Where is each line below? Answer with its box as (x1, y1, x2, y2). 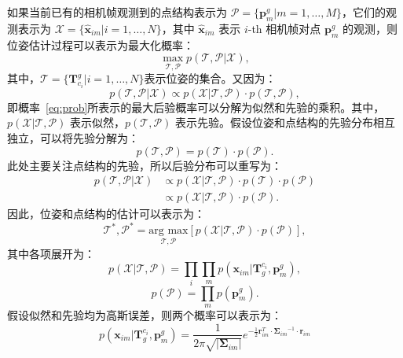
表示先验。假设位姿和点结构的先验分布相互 (175, 114, 396, 131)
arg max (148, 225, 189, 237)
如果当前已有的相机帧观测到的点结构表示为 (7, 4, 227, 20)
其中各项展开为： (7, 245, 95, 261)
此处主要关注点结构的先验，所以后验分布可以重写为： (7, 157, 282, 173)
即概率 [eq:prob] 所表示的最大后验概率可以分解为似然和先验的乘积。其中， (7, 98, 385, 115)
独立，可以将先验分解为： (7, 130, 139, 146)
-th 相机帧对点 (247, 20, 321, 36)
